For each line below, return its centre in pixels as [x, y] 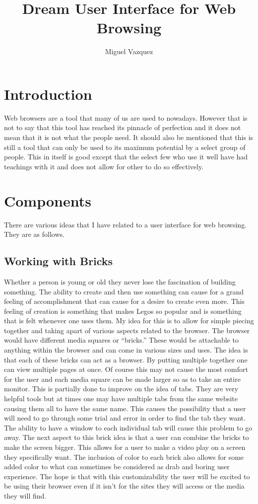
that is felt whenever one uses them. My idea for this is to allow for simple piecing [129, 321]
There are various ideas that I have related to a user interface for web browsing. [126, 224]
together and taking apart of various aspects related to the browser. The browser [127, 330]
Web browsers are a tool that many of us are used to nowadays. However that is [126, 117]
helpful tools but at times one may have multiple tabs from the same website [121, 398]
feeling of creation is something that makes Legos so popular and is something [123, 311]
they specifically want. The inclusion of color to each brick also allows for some [124, 457]
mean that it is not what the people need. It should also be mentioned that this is [129, 137]
